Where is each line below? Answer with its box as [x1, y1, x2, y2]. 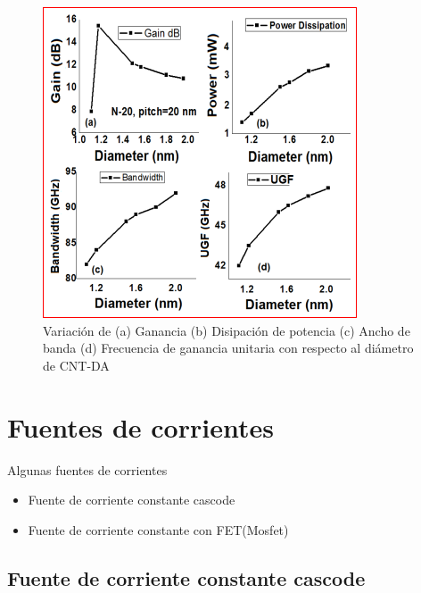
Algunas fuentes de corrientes [7, 460, 168, 479]
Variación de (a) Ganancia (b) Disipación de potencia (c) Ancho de [43, 321, 410, 339]
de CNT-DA [43, 355, 110, 374]
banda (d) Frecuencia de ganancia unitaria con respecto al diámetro [43, 338, 414, 357]
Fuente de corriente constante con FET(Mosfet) [28, 520, 289, 539]
